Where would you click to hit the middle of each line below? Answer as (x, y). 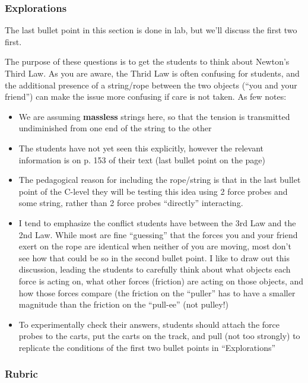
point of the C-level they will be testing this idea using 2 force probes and (153, 191)
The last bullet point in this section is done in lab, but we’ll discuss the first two (151, 30)
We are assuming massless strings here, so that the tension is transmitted (154, 116)
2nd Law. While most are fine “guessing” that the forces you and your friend (158, 234)
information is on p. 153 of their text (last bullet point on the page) (142, 159)
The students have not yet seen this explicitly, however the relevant (141, 148)
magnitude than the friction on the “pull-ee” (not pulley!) (123, 304)
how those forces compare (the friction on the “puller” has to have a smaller (157, 292)
